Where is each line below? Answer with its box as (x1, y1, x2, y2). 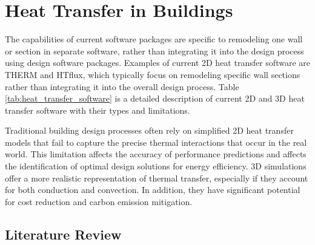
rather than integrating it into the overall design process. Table (5, 80, 239, 93)
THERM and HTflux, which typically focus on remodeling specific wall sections (5, 68, 300, 80)
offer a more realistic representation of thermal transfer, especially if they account (5, 171, 308, 184)
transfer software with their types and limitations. (5, 103, 190, 116)
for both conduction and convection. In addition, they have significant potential (5, 183, 300, 196)
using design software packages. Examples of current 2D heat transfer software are (5, 56, 310, 69)
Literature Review (5, 224, 122, 243)
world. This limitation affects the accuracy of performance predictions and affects (5, 148, 307, 160)
